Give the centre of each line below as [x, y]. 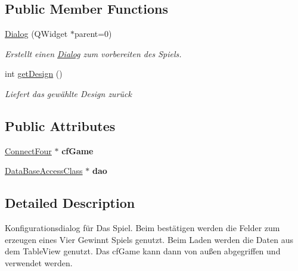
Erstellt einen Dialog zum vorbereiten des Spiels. [93, 53]
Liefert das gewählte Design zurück [68, 93]
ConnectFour [28, 150]
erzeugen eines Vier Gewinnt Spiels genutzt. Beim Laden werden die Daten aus [149, 239]
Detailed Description [70, 203]
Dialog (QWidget [36, 34]
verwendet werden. [39, 262]
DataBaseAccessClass [44, 171]
